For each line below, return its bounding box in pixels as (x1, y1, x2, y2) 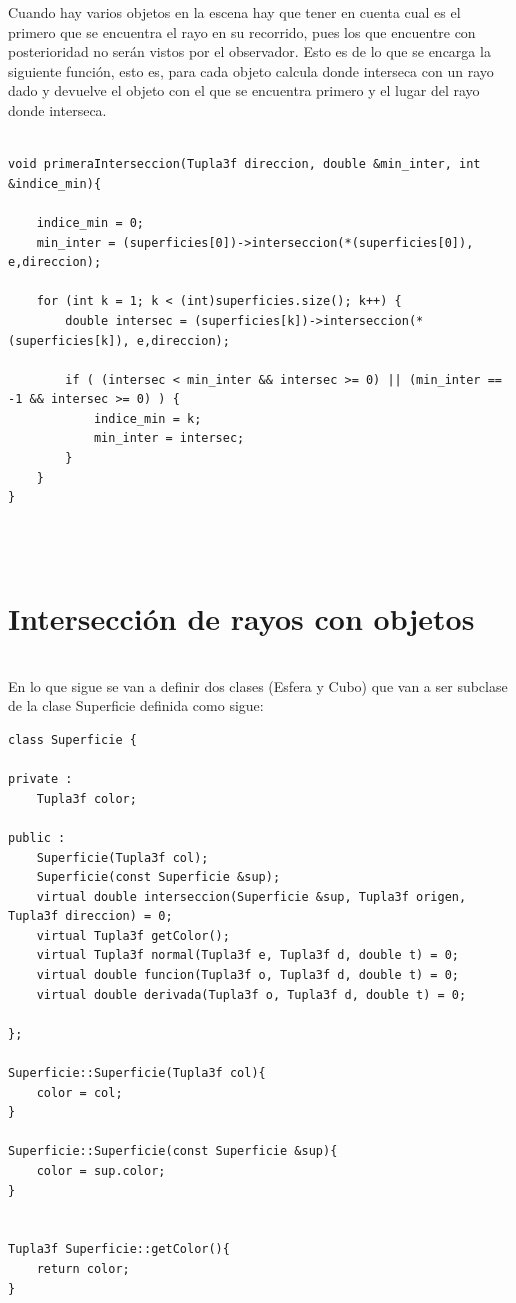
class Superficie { (8, 732, 137, 747)
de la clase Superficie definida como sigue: (8, 695, 264, 716)
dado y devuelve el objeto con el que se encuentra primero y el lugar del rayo (8, 80, 480, 101)
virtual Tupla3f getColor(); (36, 928, 230, 943)
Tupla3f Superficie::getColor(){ (8, 1242, 230, 1257)
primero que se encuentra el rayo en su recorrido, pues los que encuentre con (8, 21, 476, 42)
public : (8, 830, 66, 845)
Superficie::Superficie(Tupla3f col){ (8, 1066, 266, 1081)
